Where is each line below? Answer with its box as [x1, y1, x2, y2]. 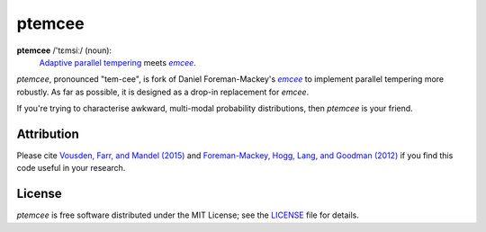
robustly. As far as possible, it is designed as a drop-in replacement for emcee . [16, 86, 310, 97]
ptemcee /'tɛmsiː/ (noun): [16, 45, 112, 56]
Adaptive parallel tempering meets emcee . [39, 57, 197, 67]
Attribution [16, 126, 80, 141]
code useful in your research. [16, 163, 126, 174]
